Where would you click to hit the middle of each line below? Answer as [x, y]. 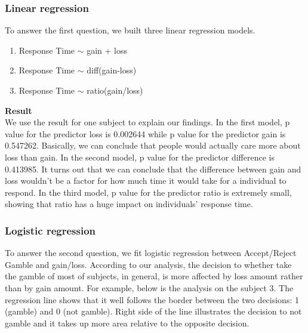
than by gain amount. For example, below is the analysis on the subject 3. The [149, 287]
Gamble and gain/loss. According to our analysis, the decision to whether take [148, 264]
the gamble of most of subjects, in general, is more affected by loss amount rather [154, 276]
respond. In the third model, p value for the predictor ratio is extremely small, [148, 192]
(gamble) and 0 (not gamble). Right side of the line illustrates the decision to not [153, 311]
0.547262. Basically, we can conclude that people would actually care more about [153, 145]
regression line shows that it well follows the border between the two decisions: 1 [152, 299]
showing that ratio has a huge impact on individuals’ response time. [129, 204]
